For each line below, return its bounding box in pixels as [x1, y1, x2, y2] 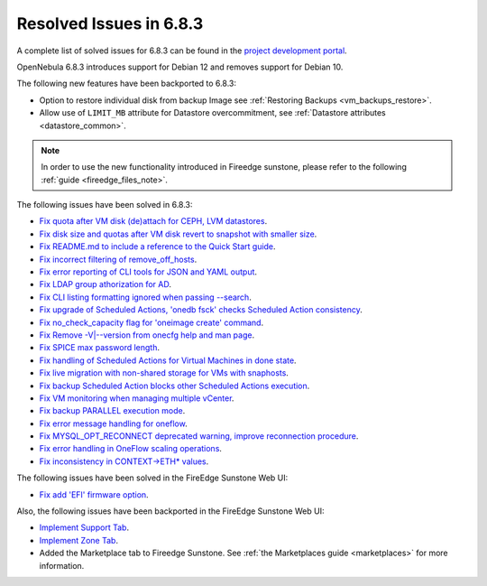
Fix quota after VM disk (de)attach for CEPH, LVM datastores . [39, 216, 268, 227]
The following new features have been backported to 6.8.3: [16, 78, 236, 89]
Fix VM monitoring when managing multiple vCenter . [39, 393, 234, 404]
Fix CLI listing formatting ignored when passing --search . [39, 292, 252, 302]
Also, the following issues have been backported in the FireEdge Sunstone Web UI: [16, 506, 325, 516]
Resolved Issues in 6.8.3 [16, 14, 204, 33]
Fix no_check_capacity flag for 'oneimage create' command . [39, 317, 264, 328]
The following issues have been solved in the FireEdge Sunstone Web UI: [16, 472, 289, 483]
